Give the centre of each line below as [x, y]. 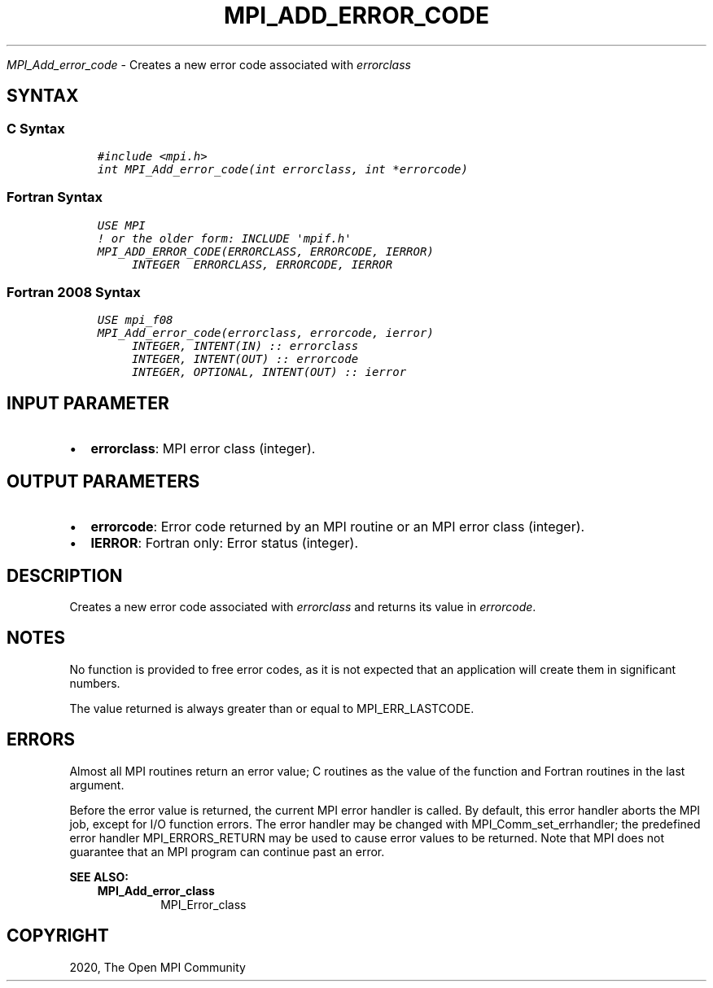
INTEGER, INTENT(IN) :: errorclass [245, 346]
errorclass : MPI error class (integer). [203, 449]
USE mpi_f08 [135, 320]
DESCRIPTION [65, 575]
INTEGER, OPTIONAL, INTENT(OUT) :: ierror [269, 372]
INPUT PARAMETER [88, 403]
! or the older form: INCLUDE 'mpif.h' [224, 238]
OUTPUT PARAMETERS [103, 481]
